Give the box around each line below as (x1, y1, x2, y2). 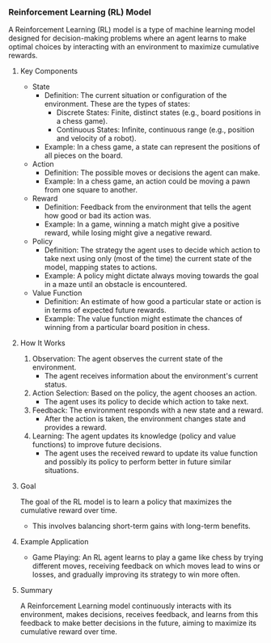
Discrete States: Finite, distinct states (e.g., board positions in (56, 108, 261, 117)
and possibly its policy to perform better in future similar (44, 457, 232, 467)
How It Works (19, 338, 66, 348)
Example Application (19, 537, 89, 547)
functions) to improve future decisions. (32, 440, 162, 450)
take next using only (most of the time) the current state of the (44, 254, 252, 264)
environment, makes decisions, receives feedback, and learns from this (19, 610, 259, 620)
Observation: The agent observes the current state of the (32, 354, 223, 364)
